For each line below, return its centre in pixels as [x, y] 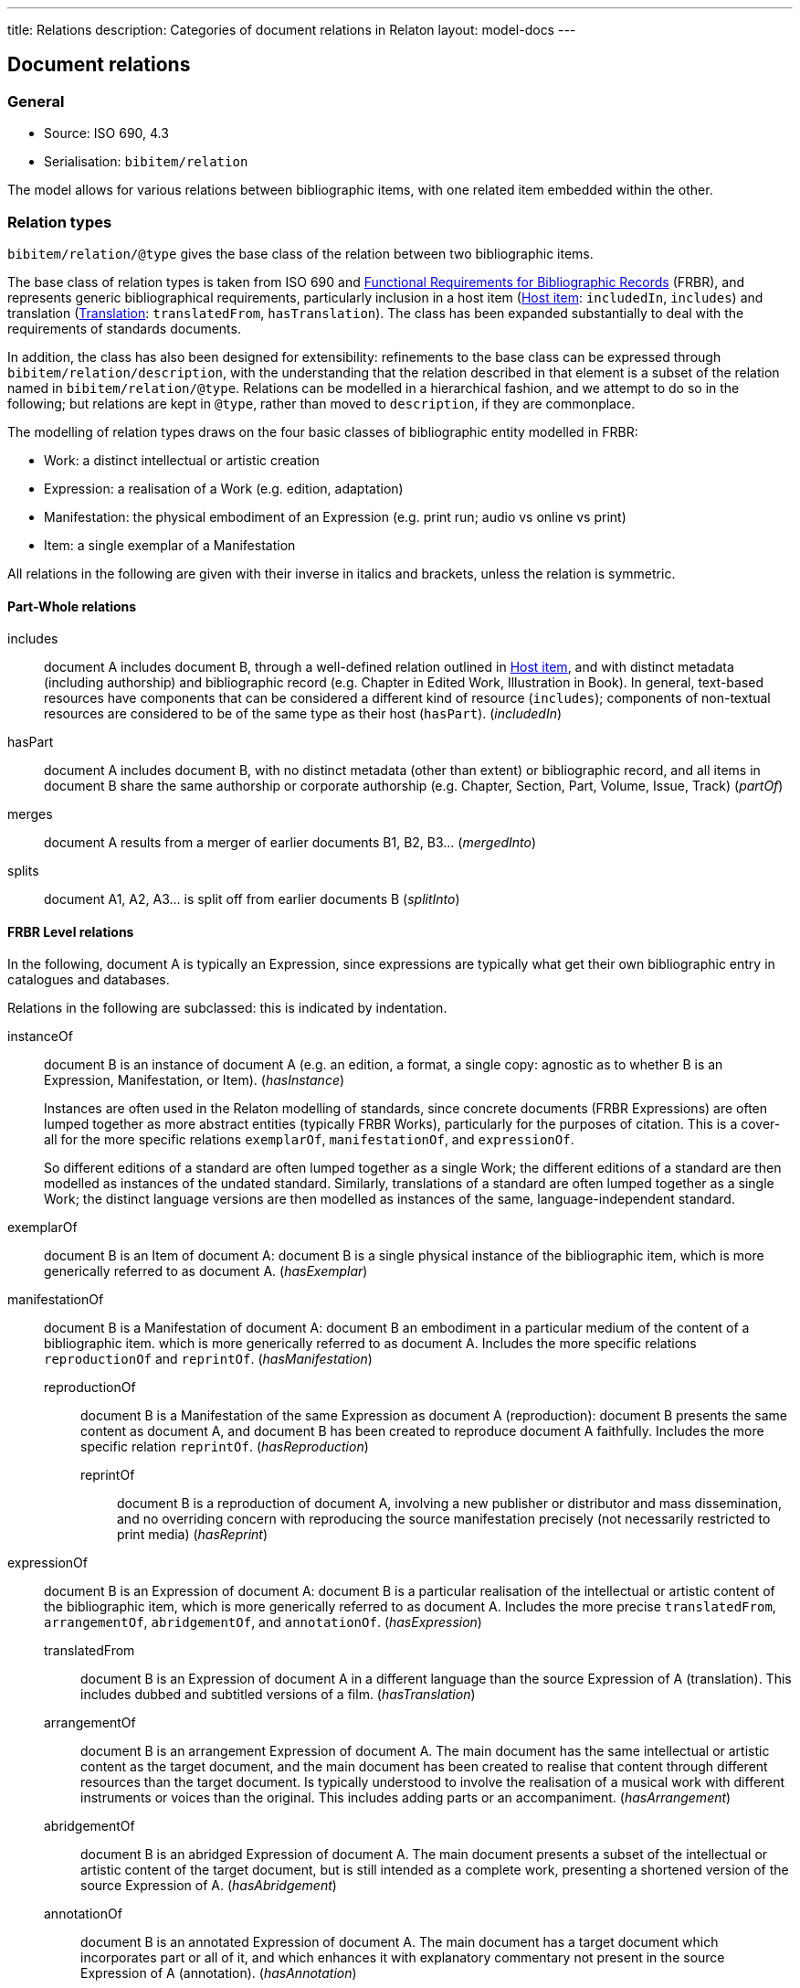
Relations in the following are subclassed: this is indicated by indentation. [227, 1008]
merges [30, 814]
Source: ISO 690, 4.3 [106, 133]
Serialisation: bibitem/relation [146, 162]
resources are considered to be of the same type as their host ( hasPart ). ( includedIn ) [303, 714]
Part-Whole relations [72, 606]
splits [23, 871]
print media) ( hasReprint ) [193, 1535]
